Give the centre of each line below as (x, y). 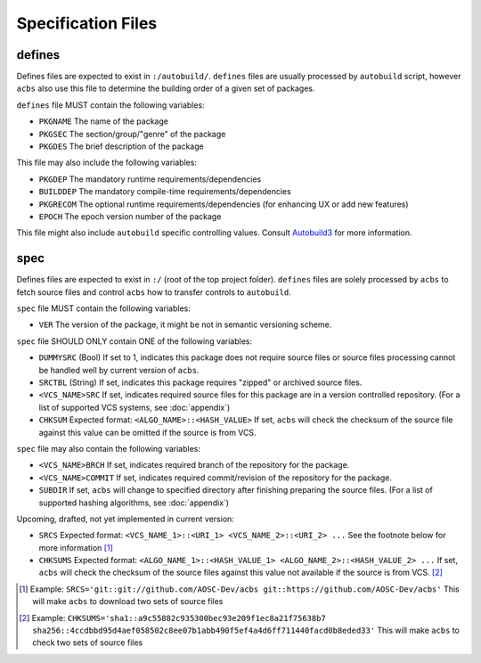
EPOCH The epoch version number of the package (130, 216)
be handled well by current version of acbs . (119, 370)
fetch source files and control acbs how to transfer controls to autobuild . (154, 292)
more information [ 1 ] (76, 547)
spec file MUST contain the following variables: (104, 308)
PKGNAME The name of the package (104, 121)
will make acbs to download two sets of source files (128, 602)
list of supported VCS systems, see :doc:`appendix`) (135, 407)
